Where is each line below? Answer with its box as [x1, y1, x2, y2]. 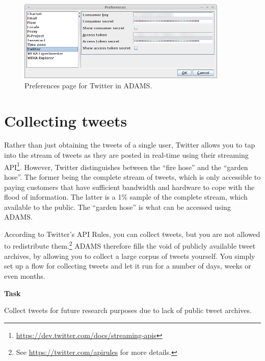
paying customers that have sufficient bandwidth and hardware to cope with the [4, 181, 255, 192]
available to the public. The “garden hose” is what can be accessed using [4, 201, 231, 212]
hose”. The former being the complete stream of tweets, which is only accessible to [4, 171, 261, 182]
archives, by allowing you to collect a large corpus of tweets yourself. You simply [4, 250, 255, 261]
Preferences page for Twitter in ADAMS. [24, 80, 152, 90]
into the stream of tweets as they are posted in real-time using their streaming [4, 150, 249, 160]
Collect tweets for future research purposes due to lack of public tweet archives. [4, 305, 252, 316]
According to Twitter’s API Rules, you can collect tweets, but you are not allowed [4, 228, 260, 239]
